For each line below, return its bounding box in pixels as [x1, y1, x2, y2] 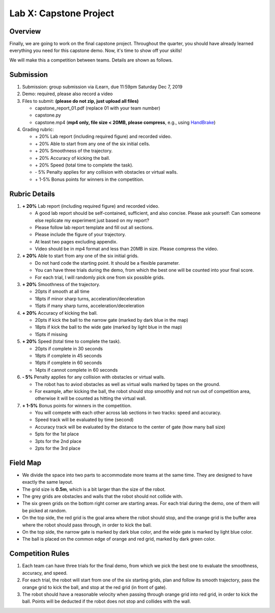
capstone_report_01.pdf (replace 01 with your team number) [35, 105, 160, 111]
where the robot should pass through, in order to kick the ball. [22, 522, 152, 528]
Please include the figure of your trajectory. [35, 232, 126, 238]
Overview [9, 27, 41, 36]
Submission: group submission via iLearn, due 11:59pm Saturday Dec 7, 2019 [22, 83, 183, 90]
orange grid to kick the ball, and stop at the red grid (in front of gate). [22, 584, 168, 590]
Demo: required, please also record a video [22, 91, 113, 97]
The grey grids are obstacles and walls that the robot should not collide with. [22, 493, 183, 499]
